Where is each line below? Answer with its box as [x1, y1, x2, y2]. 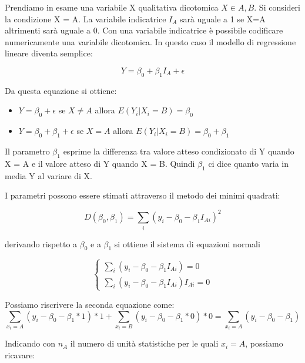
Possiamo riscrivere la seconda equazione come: [5, 298, 175, 310]
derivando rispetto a [5, 237, 78, 250]
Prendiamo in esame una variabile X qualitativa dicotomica [5, 1, 219, 13]
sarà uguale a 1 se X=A [180, 12, 266, 25]
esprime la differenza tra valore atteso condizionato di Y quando [63, 144, 294, 157]
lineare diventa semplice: [5, 47, 93, 59]
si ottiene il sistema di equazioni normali [114, 237, 260, 250]
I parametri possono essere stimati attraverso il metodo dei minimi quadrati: [5, 189, 280, 201]
